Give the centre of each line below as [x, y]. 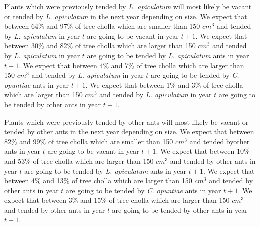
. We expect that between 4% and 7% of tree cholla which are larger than [132, 65]
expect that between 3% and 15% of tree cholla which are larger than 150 [117, 200]
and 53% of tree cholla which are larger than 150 [79, 160]
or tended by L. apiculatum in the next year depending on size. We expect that [126, 16]
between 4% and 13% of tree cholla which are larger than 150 [98, 181]
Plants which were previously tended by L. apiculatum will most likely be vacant [128, 6]
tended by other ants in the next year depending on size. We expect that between [129, 131]
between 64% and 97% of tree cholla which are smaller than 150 [102, 26]
